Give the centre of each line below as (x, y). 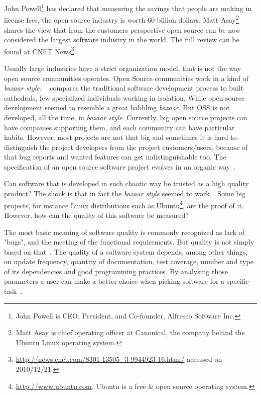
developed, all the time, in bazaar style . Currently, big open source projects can (126, 117)
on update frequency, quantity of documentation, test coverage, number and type (129, 261)
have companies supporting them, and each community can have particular (119, 127)
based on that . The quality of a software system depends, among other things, (126, 251)
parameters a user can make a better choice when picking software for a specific (126, 281)
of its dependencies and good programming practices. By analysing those (116, 271)
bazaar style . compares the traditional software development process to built (124, 88)
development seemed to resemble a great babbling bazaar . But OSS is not (117, 107)
